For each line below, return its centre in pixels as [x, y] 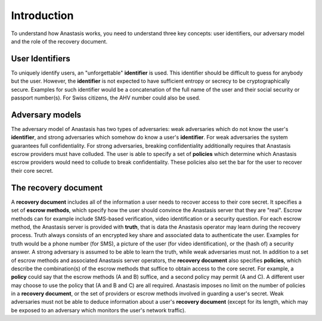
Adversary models [46, 115]
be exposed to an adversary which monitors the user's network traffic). [98, 310]
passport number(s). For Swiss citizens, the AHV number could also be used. [106, 98]
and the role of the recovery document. [59, 41]
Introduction [42, 15]
